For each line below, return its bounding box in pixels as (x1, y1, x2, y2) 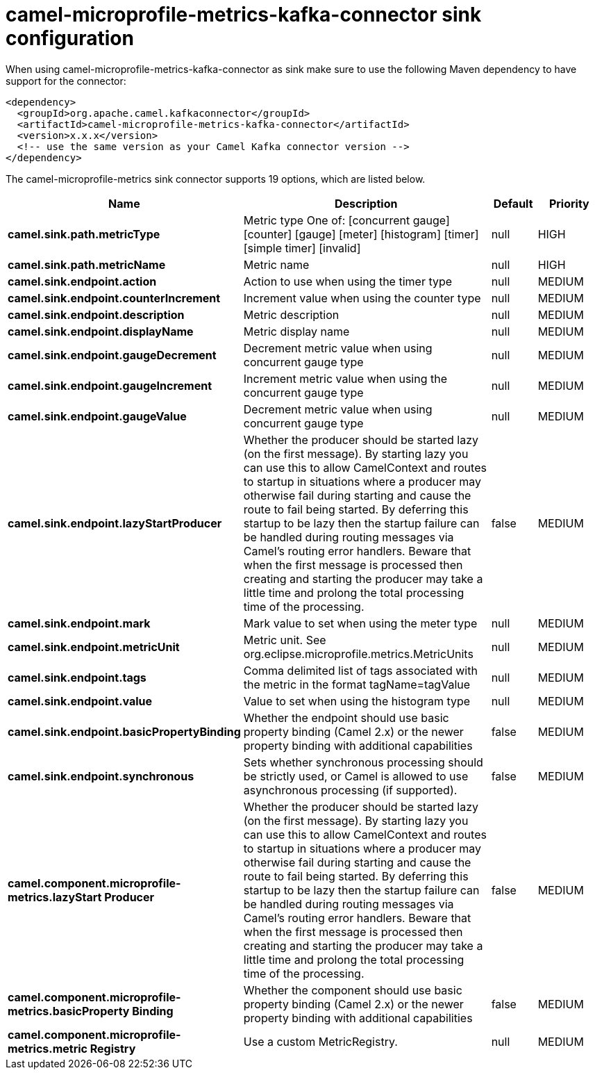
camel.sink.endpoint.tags (8, 670, 146, 684)
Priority (548, 196, 589, 211)
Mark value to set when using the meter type (243, 616, 478, 630)
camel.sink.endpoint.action (8, 274, 157, 288)
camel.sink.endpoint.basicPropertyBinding (8, 724, 241, 739)
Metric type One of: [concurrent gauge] (243, 213, 450, 227)
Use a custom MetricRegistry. (243, 1034, 398, 1049)
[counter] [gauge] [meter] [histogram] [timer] (243, 227, 479, 241)
